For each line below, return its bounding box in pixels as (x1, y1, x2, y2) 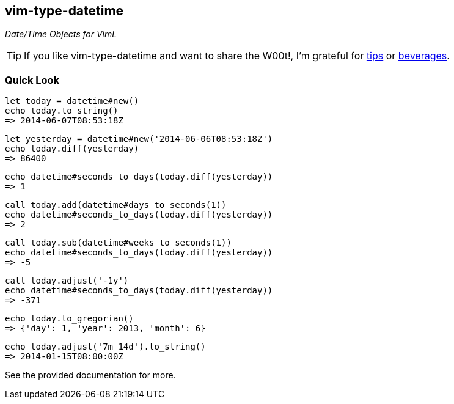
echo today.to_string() (5, 106, 119, 116)
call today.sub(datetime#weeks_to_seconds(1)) (5, 238, 232, 248)
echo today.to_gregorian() (5, 314, 134, 324)
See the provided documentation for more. (5, 370, 176, 381)
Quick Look (5, 73, 60, 86)
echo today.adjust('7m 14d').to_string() (5, 342, 206, 352)
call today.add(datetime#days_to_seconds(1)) (5, 200, 227, 210)
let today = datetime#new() (5, 96, 139, 106)
